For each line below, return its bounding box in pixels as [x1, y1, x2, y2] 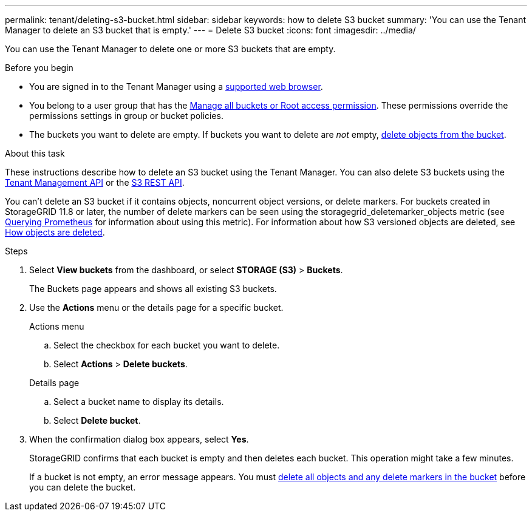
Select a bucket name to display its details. [53, 396, 224, 407]
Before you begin [5, 63, 73, 73]
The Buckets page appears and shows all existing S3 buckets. [29, 283, 277, 294]
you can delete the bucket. [29, 482, 136, 492]
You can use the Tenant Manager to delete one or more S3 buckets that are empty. [5, 44, 336, 54]
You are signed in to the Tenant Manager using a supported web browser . [29, 81, 323, 92]
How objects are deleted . [5, 227, 105, 237]
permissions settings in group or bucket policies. [29, 110, 223, 121]
